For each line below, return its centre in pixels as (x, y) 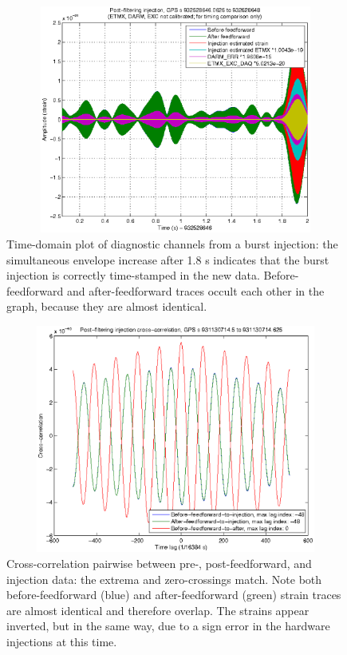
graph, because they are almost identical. (107, 306)
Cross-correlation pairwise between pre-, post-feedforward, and (159, 564)
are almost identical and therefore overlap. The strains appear (158, 610)
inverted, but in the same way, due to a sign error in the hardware (168, 626)
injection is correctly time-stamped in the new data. (133, 275)
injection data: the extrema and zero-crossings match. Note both (164, 579)
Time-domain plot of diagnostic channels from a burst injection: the (172, 244)
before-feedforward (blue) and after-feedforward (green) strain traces (174, 595)
